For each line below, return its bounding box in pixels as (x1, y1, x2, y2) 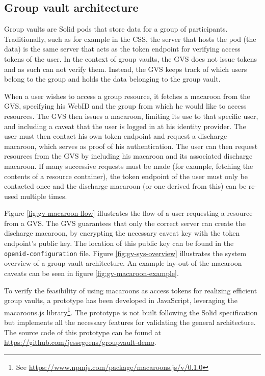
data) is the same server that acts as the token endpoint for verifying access (4, 43, 241, 54)
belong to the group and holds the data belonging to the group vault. (4, 73, 221, 84)
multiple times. (20, 190, 67, 201)
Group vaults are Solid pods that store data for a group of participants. (4, 23, 228, 34)
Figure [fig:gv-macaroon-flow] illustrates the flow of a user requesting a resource (4, 208, 253, 218)
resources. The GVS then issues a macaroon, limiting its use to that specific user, (4, 110, 258, 121)
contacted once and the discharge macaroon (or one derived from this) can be (4, 181, 247, 191)
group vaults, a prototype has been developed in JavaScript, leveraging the (4, 295, 237, 306)
